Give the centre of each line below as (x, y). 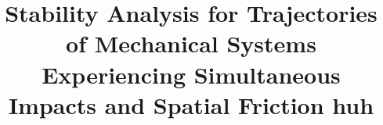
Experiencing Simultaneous (191, 74)
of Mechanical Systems (191, 43)
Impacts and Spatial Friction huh (191, 104)
